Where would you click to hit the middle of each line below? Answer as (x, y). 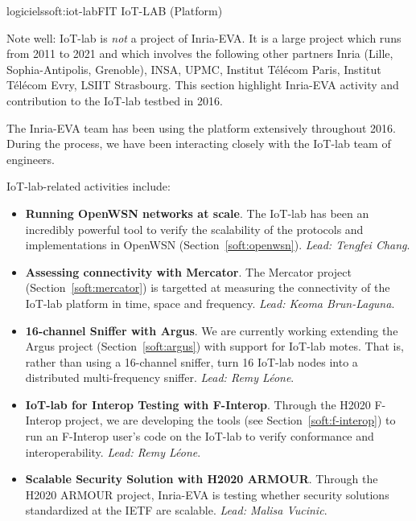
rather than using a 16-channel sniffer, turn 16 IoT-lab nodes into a (192, 361)
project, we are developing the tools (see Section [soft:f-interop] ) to (230, 420)
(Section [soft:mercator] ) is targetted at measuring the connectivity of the (208, 287)
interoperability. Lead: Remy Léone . (113, 451)
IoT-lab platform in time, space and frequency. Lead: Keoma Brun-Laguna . (210, 303)
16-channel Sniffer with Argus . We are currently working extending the (212, 330)
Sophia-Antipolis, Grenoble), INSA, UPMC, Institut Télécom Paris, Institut (194, 69)
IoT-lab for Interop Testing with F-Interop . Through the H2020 (198, 404)
